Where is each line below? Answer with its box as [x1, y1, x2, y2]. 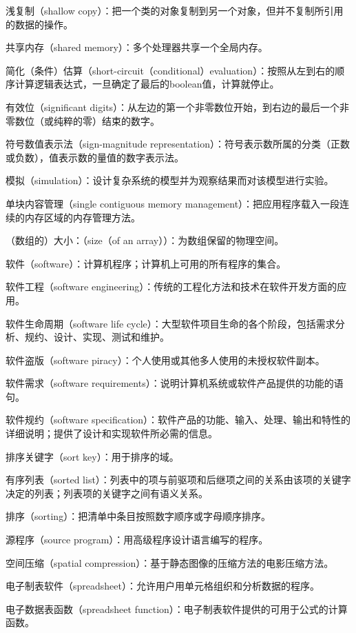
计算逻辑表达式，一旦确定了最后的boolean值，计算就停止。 [14, 77, 280, 91]
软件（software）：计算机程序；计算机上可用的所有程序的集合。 [6, 256, 286, 270]
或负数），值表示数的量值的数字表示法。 [6, 150, 184, 164]
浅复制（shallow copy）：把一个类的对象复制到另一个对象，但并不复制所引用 [6, 3, 344, 17]
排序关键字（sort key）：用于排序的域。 [6, 449, 179, 463]
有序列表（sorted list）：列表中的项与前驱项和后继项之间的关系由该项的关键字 [6, 472, 351, 487]
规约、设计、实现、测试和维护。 [24, 330, 169, 344]
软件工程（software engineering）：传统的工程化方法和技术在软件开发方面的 [6, 279, 337, 294]
